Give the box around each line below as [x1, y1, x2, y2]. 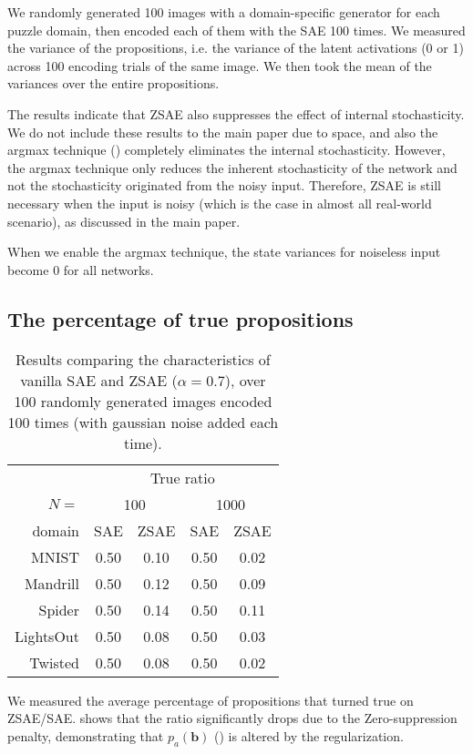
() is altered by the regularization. [214, 726, 404, 745]
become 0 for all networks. [7, 260, 154, 279]
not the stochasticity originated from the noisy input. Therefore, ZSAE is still [7, 176, 441, 195]
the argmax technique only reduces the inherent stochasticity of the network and [7, 158, 458, 177]
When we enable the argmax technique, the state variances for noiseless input [7, 242, 441, 261]
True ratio [149, 466, 215, 488]
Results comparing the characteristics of [15, 348, 271, 370]
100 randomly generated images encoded [14, 390, 272, 412]
